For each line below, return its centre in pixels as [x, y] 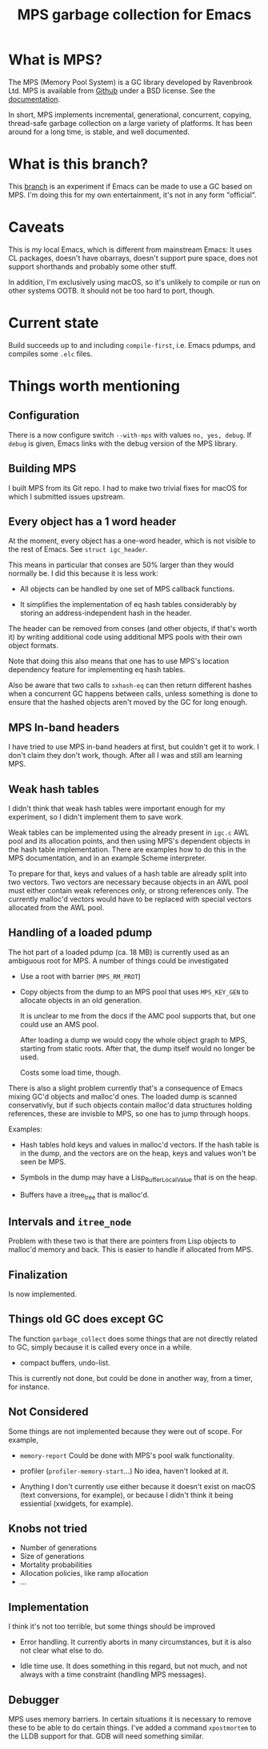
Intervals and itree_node [70, 1222]
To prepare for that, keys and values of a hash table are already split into [128, 873]
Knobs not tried [48, 1529]
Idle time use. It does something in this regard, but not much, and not [134, 1666]
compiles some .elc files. [50, 354]
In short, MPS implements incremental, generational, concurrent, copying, [130, 115]
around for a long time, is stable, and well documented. [99, 132]
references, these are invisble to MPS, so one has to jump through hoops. [129, 1113]
